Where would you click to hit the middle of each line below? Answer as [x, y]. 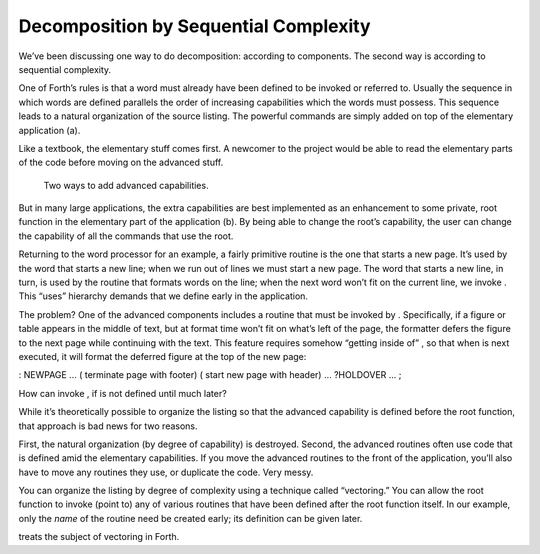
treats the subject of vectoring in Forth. [99, 537]
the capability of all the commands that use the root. [126, 236]
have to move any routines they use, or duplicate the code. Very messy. [166, 472]
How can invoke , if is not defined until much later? [122, 393]
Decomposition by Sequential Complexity [194, 26]
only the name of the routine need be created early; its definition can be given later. [190, 518]
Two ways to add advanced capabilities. [126, 185]
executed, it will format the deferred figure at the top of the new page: [162, 356]
